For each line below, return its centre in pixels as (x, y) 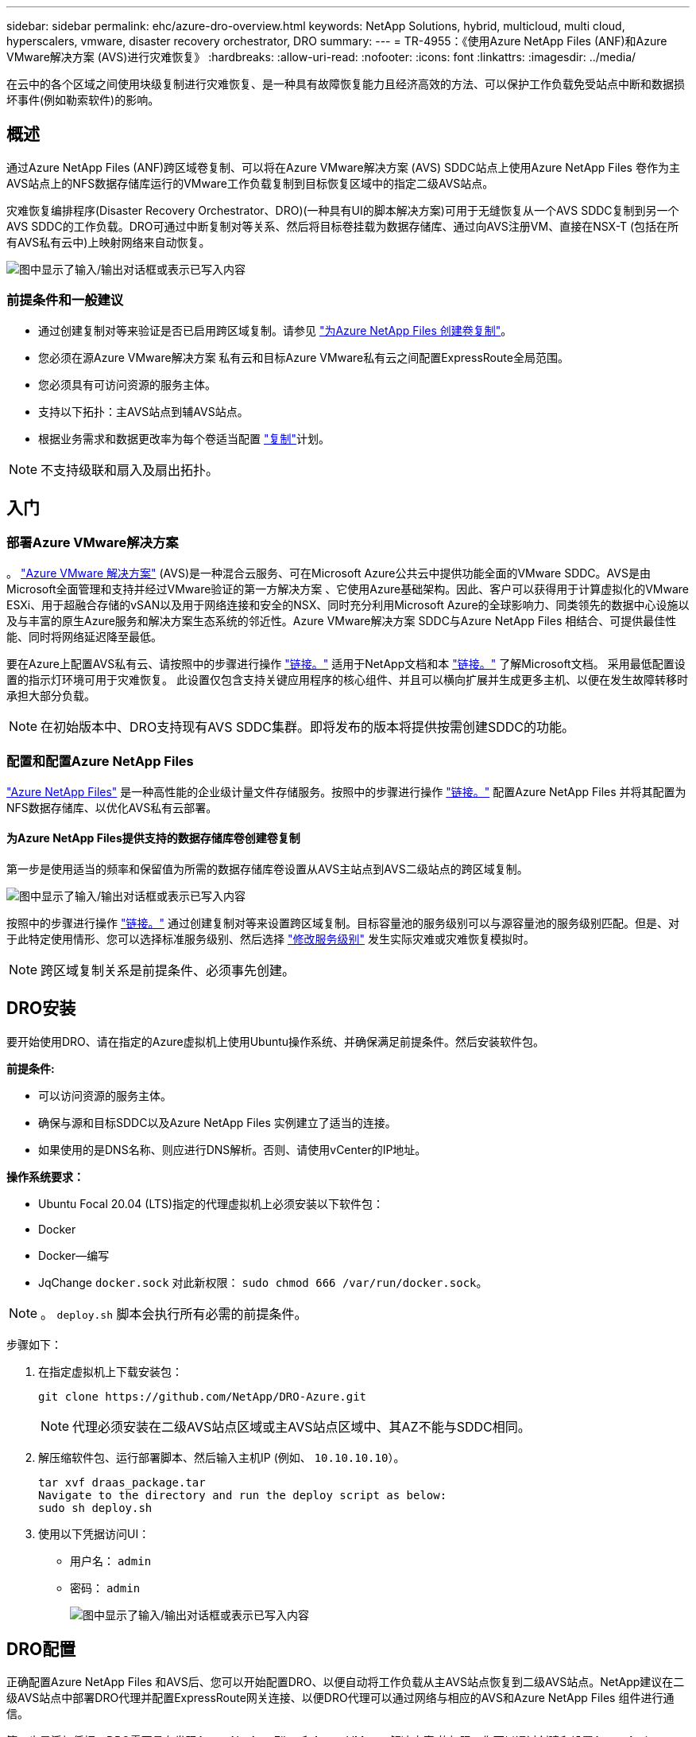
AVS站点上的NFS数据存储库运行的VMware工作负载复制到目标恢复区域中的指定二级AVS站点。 (250, 183)
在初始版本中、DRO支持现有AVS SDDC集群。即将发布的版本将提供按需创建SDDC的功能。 (307, 727)
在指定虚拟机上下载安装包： (110, 1371)
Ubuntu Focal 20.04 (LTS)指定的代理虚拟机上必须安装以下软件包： (211, 1203)
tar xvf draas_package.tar (122, 1482)
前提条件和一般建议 (65, 300)
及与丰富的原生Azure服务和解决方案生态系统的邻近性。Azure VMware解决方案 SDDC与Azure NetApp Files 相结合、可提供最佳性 (342, 620)
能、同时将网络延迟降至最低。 (84, 636)
